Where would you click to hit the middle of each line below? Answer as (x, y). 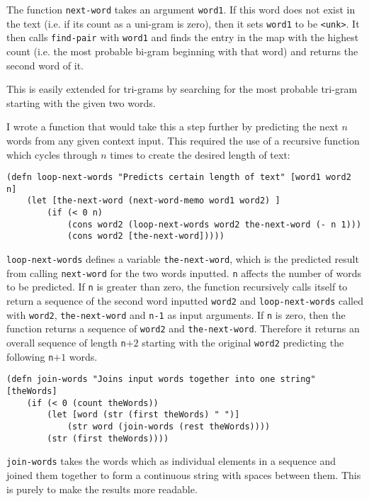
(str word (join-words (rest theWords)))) (169, 426)
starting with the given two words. (81, 102)
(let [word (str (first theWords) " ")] (143, 415)
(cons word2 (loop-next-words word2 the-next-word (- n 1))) (214, 224)
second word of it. (45, 65)
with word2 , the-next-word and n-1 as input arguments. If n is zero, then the (176, 314)
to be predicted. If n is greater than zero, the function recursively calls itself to (177, 287)
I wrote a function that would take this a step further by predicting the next (172, 126)
